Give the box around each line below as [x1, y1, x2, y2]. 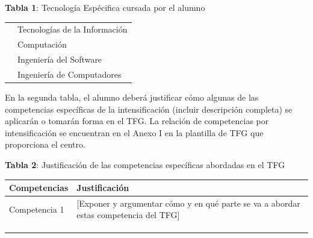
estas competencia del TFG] [76, 208, 180, 221]
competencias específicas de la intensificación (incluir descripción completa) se [5, 102, 293, 115]
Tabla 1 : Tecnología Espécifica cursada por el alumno [5, 1, 205, 13]
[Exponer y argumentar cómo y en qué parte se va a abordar [76, 196, 300, 209]
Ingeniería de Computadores [17, 67, 122, 80]
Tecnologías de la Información [17, 23, 128, 36]
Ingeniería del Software [17, 53, 102, 66]
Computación [17, 38, 67, 51]
